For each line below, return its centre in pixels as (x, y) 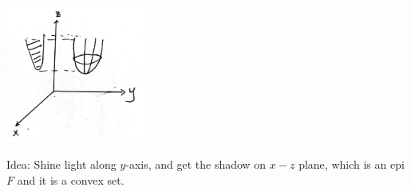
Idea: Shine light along (61, 164)
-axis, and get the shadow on (196, 164)
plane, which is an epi (352, 164)
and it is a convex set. (71, 179)
